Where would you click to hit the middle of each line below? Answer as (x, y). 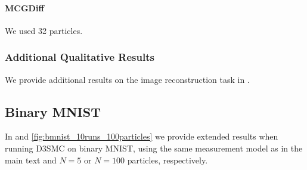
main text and (31, 160)
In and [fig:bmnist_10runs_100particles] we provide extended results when (142, 136)
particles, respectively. (168, 160)
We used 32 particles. (44, 30)
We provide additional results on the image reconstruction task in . (127, 79)
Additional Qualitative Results (80, 57)
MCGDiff (24, 7)
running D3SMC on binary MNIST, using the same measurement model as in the (154, 148)
